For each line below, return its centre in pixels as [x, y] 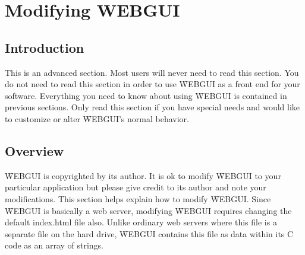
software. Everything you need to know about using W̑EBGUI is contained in [146, 95]
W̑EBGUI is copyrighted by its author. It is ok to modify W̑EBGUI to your [143, 175]
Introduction [45, 47]
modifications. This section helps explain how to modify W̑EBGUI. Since [138, 198]
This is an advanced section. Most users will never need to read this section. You [152, 72]
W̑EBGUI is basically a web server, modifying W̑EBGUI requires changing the [148, 210]
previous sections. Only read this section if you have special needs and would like [152, 107]
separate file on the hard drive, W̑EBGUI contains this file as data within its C [149, 233]
